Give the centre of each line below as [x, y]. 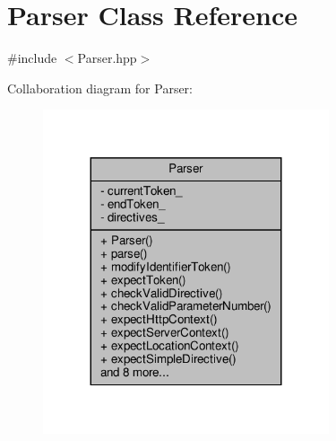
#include [32, 58]
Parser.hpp [107, 58]
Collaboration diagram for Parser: [100, 88]
